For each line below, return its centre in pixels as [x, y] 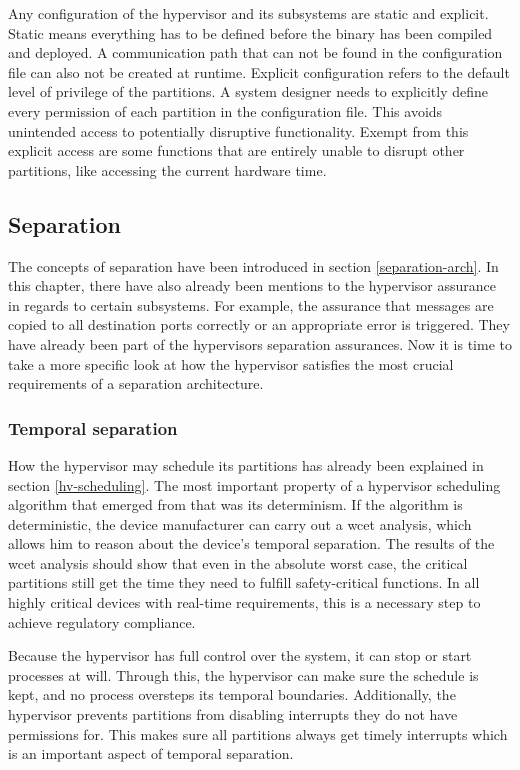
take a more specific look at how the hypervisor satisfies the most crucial [231, 363]
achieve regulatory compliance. [102, 621]
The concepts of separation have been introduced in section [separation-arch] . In [253, 265]
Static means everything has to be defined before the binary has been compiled [250, 32]
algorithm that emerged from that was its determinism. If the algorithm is [235, 504]
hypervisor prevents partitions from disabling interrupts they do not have [233, 714]
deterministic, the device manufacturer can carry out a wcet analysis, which [240, 523]
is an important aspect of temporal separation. [151, 753]
